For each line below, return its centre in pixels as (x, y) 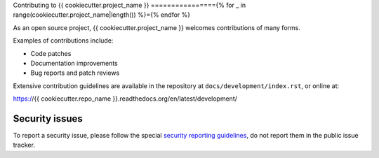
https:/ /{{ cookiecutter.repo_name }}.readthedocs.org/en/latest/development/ (125, 99)
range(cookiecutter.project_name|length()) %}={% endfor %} (102, 15)
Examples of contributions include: (63, 41)
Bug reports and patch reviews (75, 73)
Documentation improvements (74, 63)
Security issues (48, 118)
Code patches (51, 53)
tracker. (24, 145)
